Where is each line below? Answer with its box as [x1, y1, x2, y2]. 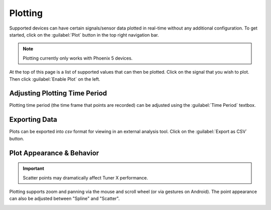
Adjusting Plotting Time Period [9, 89, 107, 98]
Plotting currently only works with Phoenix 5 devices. [23, 55, 133, 61]
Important [23, 165, 45, 171]
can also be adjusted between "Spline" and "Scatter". [9, 195, 120, 201]
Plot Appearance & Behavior [9, 148, 99, 157]
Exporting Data [9, 115, 58, 124]
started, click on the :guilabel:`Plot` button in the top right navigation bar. [9, 32, 159, 38]
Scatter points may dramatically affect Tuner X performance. [23, 174, 148, 180]
